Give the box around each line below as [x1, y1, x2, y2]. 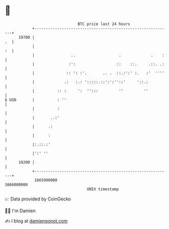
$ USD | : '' [5, 97, 67, 103]
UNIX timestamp [87, 186, 119, 192]
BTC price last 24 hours [77, 21, 130, 27]
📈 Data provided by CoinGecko [5, 196, 71, 202]
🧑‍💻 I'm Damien [5, 208, 36, 214]
